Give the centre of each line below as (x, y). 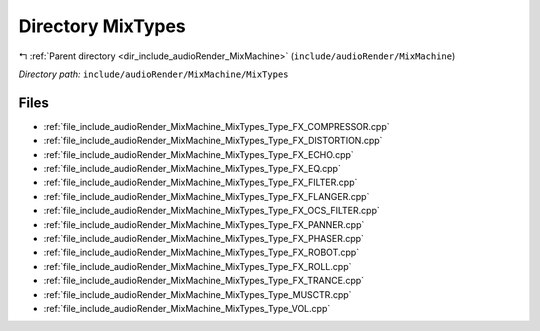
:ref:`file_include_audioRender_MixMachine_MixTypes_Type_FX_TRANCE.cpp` (204, 281)
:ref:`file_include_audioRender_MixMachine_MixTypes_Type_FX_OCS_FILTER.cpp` (211, 211)
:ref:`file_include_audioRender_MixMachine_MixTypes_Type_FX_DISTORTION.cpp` (213, 141)
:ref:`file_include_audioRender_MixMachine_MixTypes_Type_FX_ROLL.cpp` (197, 266)
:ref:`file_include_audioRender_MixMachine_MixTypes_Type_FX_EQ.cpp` (192, 169)
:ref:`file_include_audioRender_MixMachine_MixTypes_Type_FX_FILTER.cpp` (200, 182)
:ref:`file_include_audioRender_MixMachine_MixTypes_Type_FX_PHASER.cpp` (204, 238)
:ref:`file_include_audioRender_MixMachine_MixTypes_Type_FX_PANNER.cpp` (204, 224)
